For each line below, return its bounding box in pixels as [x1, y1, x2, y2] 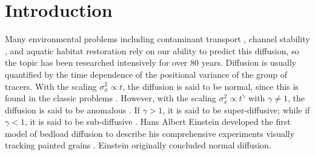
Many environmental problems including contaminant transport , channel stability [5, 33, 310, 45]
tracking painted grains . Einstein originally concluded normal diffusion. [5, 139, 271, 151]
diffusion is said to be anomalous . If [5, 103, 140, 116]
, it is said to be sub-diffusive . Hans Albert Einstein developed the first [24, 115, 291, 128]
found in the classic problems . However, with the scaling [5, 92, 216, 104]
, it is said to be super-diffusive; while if [162, 103, 310, 116]
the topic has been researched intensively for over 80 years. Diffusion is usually [5, 56, 297, 69]
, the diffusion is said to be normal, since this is [122, 80, 299, 92]
